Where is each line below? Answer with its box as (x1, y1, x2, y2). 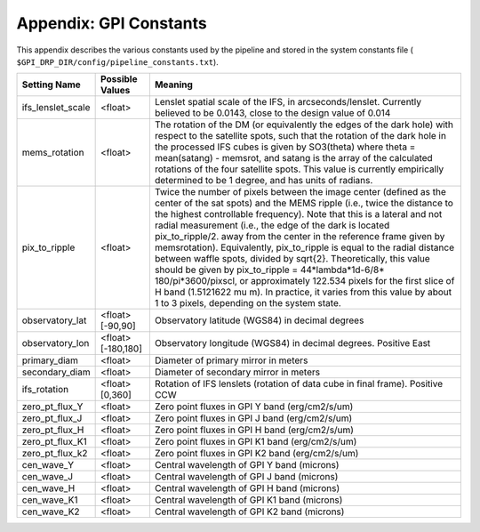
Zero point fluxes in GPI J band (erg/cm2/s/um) (154, 412, 353, 424)
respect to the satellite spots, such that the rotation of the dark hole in (154, 130, 446, 142)
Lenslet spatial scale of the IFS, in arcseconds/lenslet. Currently (154, 96, 422, 109)
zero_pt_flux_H (21, 423, 84, 436)
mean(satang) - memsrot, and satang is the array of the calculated (154, 152, 433, 165)
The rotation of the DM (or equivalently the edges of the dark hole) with (154, 118, 453, 131)
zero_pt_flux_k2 (21, 447, 88, 460)
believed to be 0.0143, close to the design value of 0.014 (154, 107, 391, 119)
